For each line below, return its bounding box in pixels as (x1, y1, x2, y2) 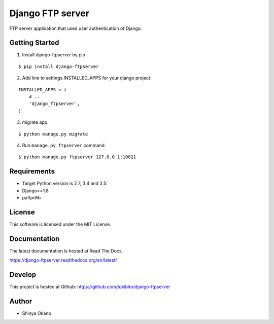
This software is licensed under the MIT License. (9, 221, 111, 227)
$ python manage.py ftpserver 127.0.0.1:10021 (18, 154, 136, 160)
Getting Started (9, 39, 59, 47)
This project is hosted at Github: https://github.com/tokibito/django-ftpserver (9, 284, 170, 290)
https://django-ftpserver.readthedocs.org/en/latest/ (9, 257, 117, 263)
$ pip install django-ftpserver (18, 63, 99, 69)
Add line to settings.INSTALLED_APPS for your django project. (22, 75, 152, 81)
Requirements (9, 167, 55, 176)
